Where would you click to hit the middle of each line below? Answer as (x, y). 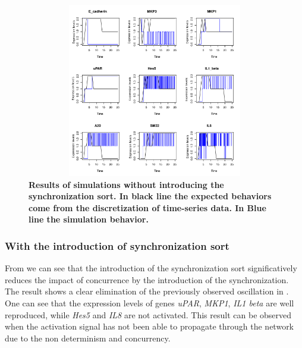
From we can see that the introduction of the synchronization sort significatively (151, 268)
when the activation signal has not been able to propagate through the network (150, 326)
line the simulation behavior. (89, 219)
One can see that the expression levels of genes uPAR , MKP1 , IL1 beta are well (150, 302)
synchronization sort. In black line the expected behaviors (150, 196)
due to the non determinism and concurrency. (88, 338)
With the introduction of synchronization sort (117, 245)
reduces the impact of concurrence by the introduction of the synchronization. (147, 279)
